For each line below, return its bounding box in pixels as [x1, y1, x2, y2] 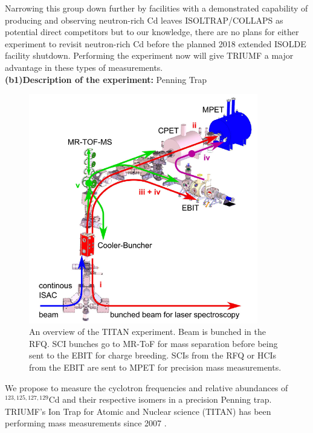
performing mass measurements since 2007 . [5, 417, 167, 429]
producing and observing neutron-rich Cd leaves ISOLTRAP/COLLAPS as [5, 13, 283, 26]
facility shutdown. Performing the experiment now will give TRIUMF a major [5, 49, 294, 62]
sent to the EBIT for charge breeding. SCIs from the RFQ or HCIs [29, 349, 277, 362]
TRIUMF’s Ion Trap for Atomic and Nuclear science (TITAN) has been [5, 405, 271, 417]
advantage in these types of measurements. [5, 61, 163, 73]
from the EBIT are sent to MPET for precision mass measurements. [29, 360, 282, 373]
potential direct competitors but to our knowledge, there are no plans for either [5, 25, 299, 38]
